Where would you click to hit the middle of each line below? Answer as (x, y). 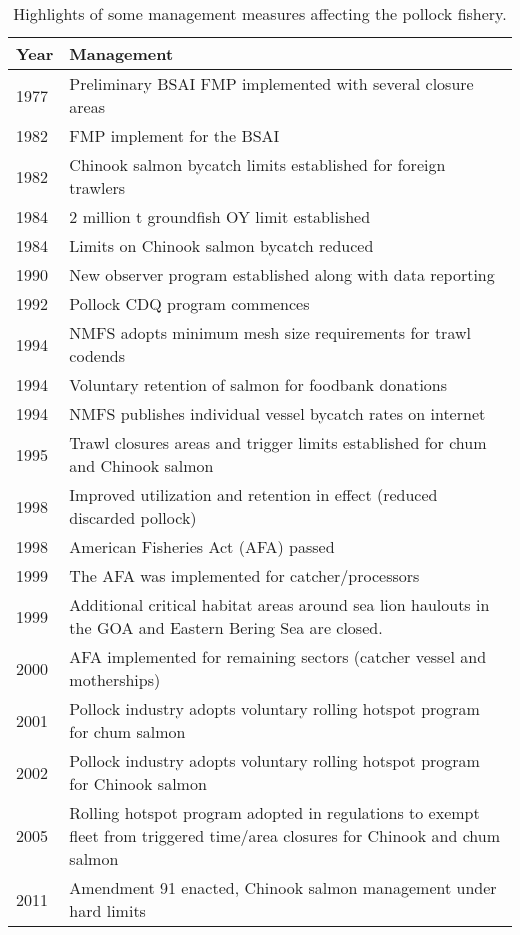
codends (97, 355)
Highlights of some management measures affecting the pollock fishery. (260, 13)
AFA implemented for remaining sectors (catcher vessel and (278, 656)
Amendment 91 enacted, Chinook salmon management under (283, 887)
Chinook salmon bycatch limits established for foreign (257, 164)
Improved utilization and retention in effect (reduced (253, 494)
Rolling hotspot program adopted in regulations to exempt (274, 812)
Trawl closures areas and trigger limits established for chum (278, 442)
